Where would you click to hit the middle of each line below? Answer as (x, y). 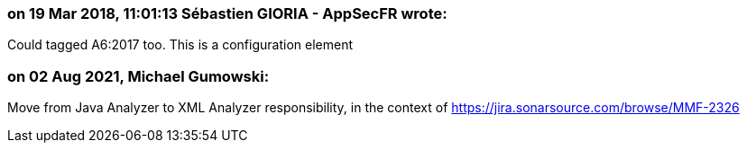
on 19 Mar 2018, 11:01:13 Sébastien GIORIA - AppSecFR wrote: (227, 13)
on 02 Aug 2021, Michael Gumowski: (138, 76)
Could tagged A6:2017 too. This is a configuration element (180, 45)
